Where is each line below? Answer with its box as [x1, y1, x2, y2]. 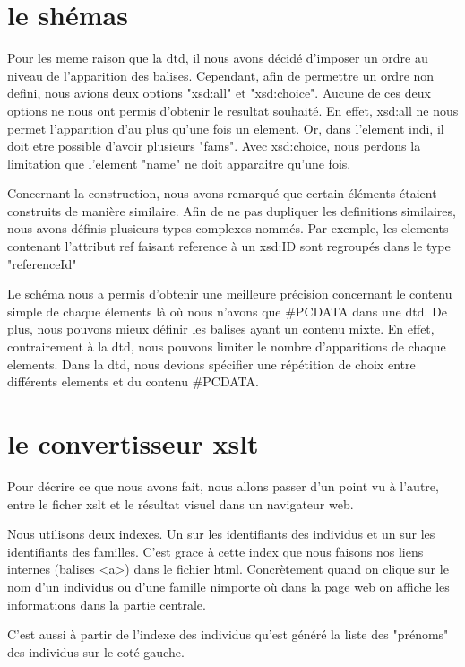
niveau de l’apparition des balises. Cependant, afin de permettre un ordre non [7, 65, 435, 84]
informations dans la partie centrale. [7, 594, 206, 613]
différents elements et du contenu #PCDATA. [7, 372, 259, 391]
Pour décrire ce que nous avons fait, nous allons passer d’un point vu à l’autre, [7, 476, 439, 495]
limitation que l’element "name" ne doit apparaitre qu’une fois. [7, 153, 351, 172]
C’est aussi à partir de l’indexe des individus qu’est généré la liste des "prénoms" [7, 625, 449, 644]
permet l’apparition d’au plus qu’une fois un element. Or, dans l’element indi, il [7, 118, 444, 137]
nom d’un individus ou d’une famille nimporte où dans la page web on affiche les [7, 576, 450, 595]
